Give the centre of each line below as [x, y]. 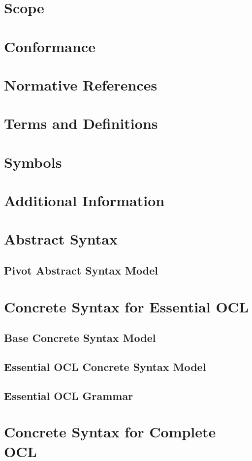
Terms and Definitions [81, 123]
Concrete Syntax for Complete [110, 432]
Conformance [50, 46]
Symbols [33, 162]
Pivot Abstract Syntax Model [81, 270]
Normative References [81, 84]
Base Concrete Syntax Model [80, 338]
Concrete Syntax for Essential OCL [126, 306]
